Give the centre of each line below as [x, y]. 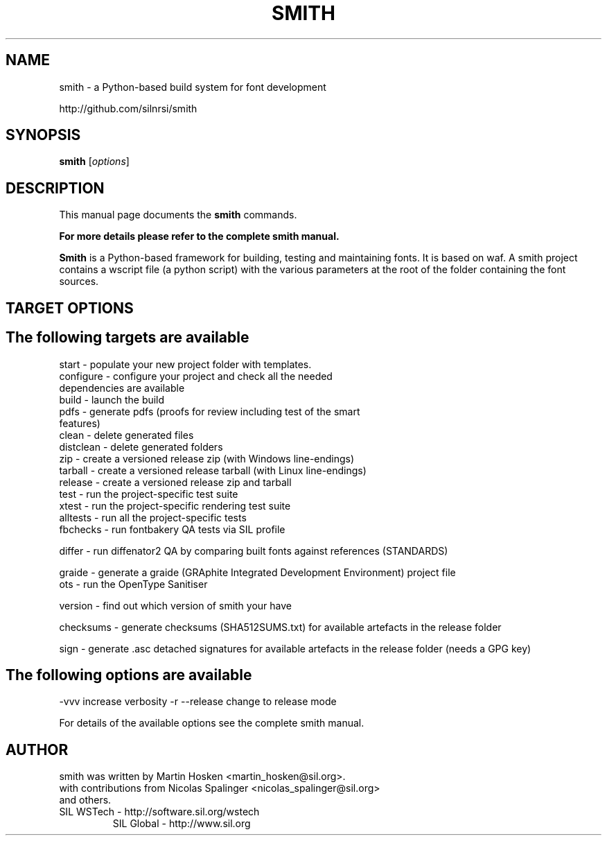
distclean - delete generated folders [141, 446]
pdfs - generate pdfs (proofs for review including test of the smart [210, 411]
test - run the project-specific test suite [149, 494]
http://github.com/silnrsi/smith [128, 108]
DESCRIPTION [55, 188]
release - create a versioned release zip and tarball [175, 482]
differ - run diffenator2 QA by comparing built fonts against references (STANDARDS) [254, 550]
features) [80, 423]
